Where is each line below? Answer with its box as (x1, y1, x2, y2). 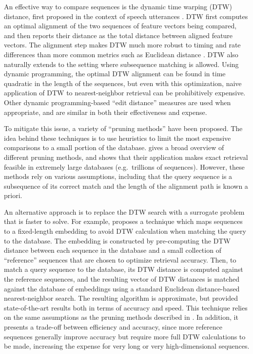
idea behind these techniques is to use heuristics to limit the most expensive (4, 133, 231, 143)
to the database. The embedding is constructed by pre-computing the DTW (4, 235, 231, 245)
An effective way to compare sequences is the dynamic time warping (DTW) (4, 1, 232, 11)
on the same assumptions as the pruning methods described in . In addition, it (4, 312, 238, 322)
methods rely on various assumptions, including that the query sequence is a (4, 171, 233, 181)
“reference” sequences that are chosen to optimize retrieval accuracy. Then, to (4, 254, 236, 265)
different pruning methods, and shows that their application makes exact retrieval (4, 152, 248, 162)
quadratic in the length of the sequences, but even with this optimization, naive (4, 78, 242, 88)
